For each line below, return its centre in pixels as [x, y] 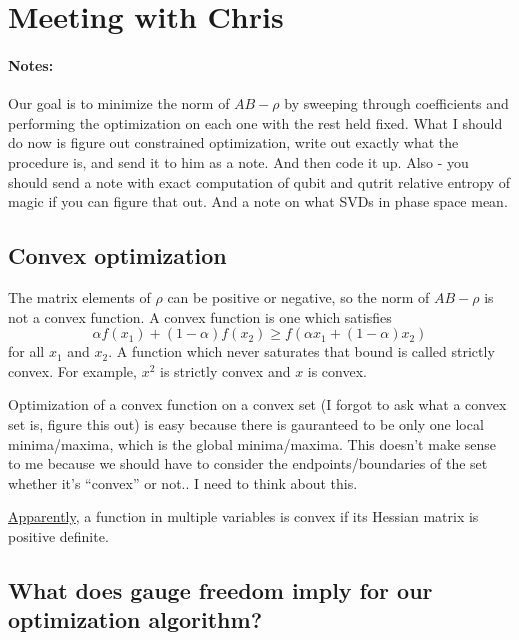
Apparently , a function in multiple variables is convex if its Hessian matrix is [243, 516]
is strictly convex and [225, 370]
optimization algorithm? [135, 619]
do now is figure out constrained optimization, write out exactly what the [233, 142]
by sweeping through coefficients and [396, 103]
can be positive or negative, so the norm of [298, 296]
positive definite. [58, 535]
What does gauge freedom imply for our [220, 589]
